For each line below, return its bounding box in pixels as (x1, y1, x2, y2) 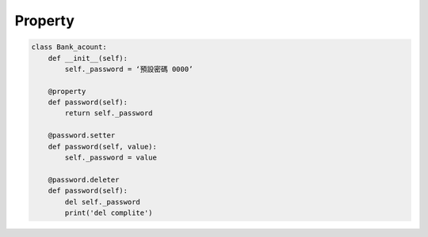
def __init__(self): (48, 54, 128, 62)
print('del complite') (64, 209, 154, 217)
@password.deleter (48, 175, 120, 184)
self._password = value (64, 153, 158, 162)
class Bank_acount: (31, 43, 107, 51)
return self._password (64, 109, 154, 118)
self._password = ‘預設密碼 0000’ (64, 64, 193, 73)
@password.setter (48, 131, 116, 140)
